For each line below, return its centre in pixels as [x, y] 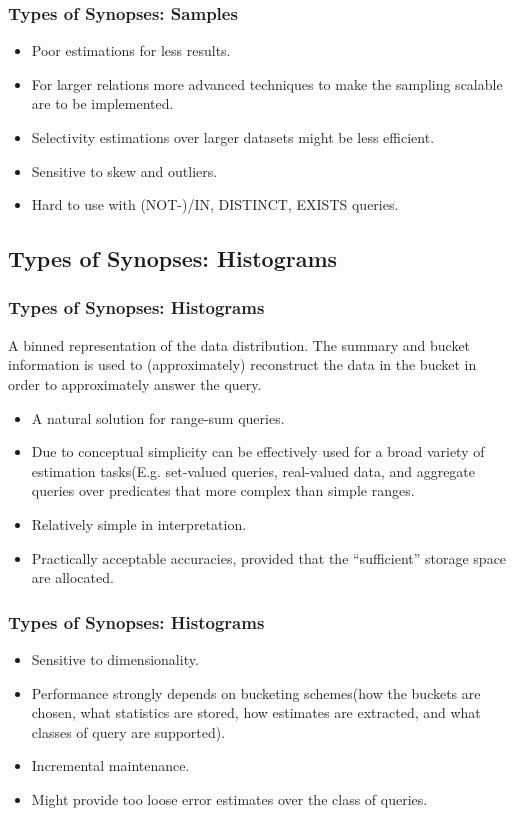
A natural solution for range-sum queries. [158, 417]
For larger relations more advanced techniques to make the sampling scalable [267, 83]
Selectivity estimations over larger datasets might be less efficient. [233, 137]
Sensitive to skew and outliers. [124, 170]
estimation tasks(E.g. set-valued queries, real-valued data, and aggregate [253, 470]
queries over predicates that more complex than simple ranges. [223, 490]
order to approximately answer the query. [135, 383]
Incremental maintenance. [110, 765]
